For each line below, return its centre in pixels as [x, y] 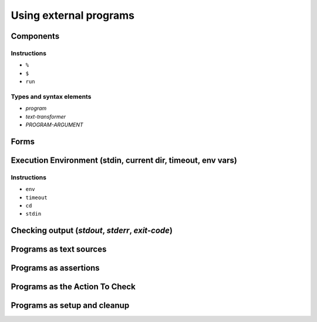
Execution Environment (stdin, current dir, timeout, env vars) [124, 160]
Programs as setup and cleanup [70, 306]
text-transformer [46, 116]
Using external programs [73, 15]
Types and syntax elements [51, 96]
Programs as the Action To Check [73, 287]
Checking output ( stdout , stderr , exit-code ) [92, 231]
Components [35, 36]
